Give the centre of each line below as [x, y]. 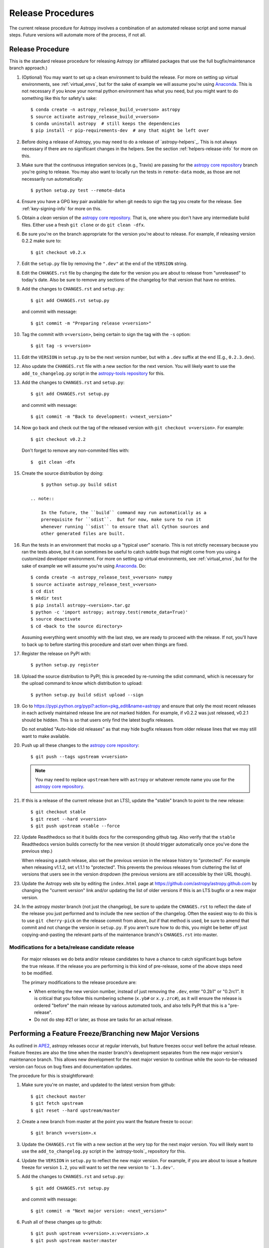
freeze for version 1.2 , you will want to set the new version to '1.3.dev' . [98, 1167]
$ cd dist [42, 591]
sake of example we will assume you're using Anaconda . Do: [84, 566]
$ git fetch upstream [57, 1103]
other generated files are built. [83, 534]
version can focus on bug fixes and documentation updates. [71, 1066]
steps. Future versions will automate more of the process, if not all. [78, 34]
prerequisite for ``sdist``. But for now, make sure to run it [121, 520]
